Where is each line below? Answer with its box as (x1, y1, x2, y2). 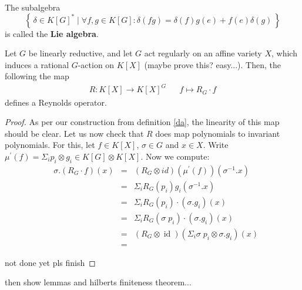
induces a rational (5, 58, 69, 70)
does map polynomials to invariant (155, 127, 280, 139)
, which (271, 47, 297, 59)
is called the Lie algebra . (5, 27, 99, 39)
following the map (5, 70, 69, 82)
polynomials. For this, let (5, 139, 95, 151)
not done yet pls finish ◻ (5, 256, 96, 268)
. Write (203, 139, 229, 151)
